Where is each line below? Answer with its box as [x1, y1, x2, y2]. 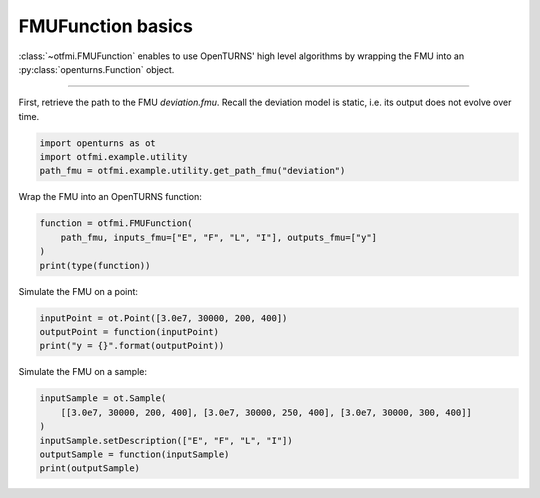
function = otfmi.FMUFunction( [39, 218, 194, 229]
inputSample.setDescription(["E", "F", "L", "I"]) [39, 435, 294, 446]
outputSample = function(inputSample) [39, 448, 230, 460]
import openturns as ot [39, 137, 157, 149]
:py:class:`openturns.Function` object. [18, 63, 175, 75]
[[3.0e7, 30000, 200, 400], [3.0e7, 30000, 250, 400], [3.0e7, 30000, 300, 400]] [60, 406, 472, 418]
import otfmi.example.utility [39, 151, 188, 163]
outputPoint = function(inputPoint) [39, 326, 220, 337]
